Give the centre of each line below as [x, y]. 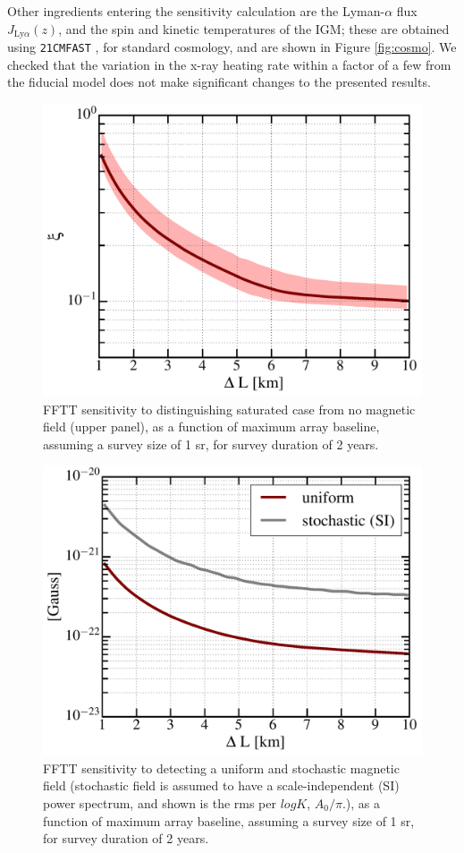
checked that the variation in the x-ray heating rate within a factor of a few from [229, 64]
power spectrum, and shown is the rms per [160, 802]
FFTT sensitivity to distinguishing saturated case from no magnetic [229, 409]
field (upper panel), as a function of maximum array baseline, [211, 426]
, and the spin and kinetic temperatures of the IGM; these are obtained [254, 28]
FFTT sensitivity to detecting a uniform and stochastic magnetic [221, 768]
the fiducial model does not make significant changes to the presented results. [219, 82]
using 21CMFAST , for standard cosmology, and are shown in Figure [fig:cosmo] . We [232, 47]
